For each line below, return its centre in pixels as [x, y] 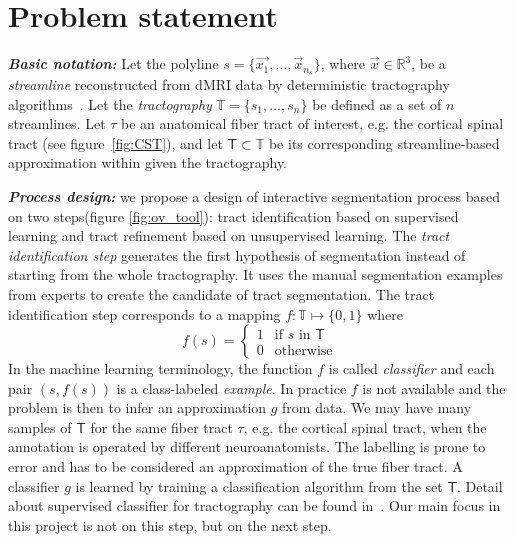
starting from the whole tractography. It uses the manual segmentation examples [255, 274]
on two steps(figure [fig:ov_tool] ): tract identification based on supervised [233, 215]
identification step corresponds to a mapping [144, 313]
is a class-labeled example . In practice [231, 387]
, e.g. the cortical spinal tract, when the [365, 426]
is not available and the [434, 387]
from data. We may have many [377, 407]
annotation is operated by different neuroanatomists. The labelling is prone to [247, 446]
